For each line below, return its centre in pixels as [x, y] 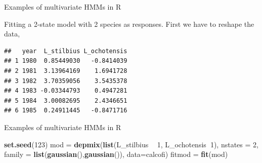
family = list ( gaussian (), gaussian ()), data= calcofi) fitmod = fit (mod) [116, 154]
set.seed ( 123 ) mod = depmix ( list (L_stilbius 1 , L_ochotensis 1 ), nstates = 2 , [131, 144]
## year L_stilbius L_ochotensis [66, 51]
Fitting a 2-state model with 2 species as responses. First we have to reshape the [129, 24]
